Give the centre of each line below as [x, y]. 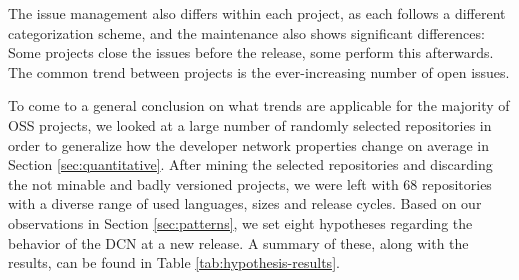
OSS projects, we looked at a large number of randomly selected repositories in [250, 124]
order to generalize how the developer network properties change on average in [249, 144]
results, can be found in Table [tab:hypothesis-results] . [174, 262]
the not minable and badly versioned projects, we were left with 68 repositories [250, 183]
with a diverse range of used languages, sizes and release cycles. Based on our [245, 203]
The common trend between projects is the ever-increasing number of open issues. [259, 71]
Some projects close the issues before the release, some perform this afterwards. [251, 52]
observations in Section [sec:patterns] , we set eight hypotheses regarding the [240, 222]
